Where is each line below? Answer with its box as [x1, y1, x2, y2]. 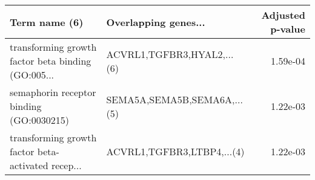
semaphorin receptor [10, 85, 96, 99]
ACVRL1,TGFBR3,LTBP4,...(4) [106, 144, 245, 158]
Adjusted [261, 8, 305, 22]
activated [10, 158, 48, 172]
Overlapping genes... [106, 14, 205, 29]
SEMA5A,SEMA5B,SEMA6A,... [106, 92, 243, 106]
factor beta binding [10, 54, 91, 68]
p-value [270, 22, 305, 36]
